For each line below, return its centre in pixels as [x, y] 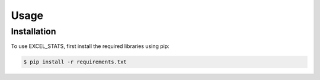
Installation [33, 31]
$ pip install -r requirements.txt [75, 62]
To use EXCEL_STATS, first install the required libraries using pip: [90, 46]
